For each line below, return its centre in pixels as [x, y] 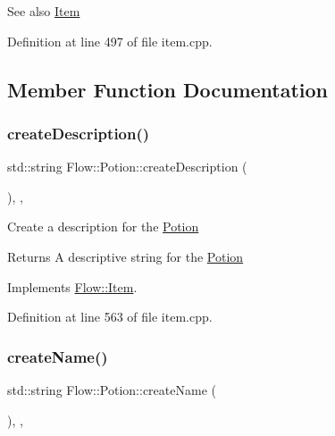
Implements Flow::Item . [72, 286]
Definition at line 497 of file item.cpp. [110, 41]
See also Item [44, 11]
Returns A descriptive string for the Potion [126, 256]
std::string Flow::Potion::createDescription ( [127, 167]
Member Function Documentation [168, 89]
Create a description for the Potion [103, 226]
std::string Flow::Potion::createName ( [112, 389]
